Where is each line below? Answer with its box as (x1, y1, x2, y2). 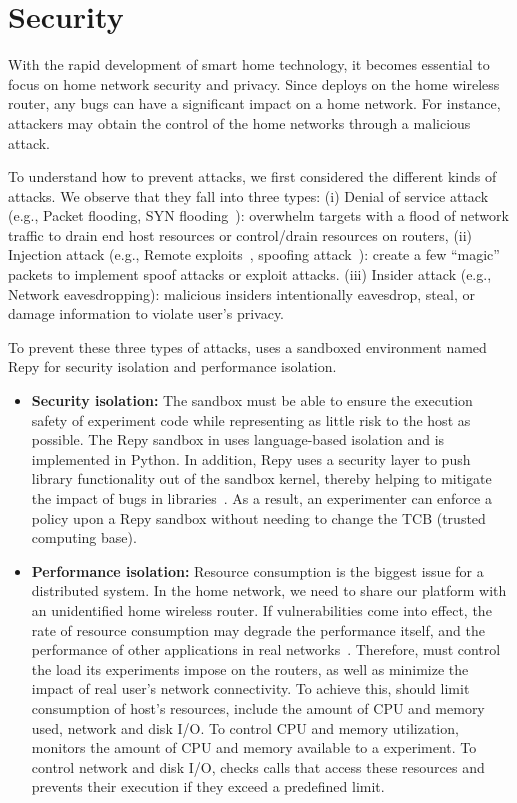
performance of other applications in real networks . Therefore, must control (31, 639, 501, 660)
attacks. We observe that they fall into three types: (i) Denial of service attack (8, 185, 489, 206)
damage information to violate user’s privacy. (8, 303, 285, 324)
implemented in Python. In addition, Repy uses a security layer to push (31, 448, 471, 469)
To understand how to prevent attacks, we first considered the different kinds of (8, 166, 497, 187)
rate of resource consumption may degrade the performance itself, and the (31, 619, 485, 640)
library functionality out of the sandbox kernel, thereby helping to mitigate (31, 468, 492, 489)
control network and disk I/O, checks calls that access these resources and (31, 756, 485, 777)
